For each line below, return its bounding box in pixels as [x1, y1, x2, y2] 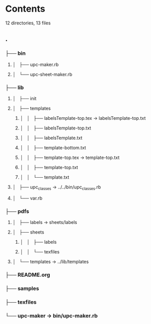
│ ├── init [12, 95, 37, 102]
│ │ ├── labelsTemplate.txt [20, 135, 83, 141]
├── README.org [5, 271, 50, 278]
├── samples [5, 285, 39, 292]
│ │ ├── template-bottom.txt [20, 144, 86, 150]
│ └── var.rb [12, 195, 43, 201]
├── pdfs [5, 208, 29, 215]
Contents [5, 3, 46, 15]
